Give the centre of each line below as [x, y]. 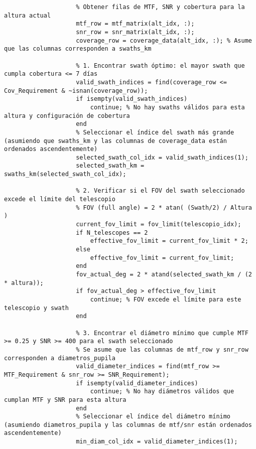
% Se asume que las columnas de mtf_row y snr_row [162, 349]
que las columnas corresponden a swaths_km [78, 49]
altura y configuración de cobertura [67, 116]
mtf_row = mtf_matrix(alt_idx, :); [135, 24]
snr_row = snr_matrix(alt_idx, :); [135, 32]
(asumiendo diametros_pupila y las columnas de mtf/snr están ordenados [128, 425]
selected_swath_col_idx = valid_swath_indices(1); [162, 157]
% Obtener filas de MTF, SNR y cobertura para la [160, 7]
